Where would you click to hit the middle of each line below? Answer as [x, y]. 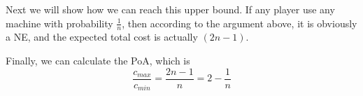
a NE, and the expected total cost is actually [102, 37]
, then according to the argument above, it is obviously [240, 23]
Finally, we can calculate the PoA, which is [98, 61]
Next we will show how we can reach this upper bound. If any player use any [170, 9]
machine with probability [59, 23]
